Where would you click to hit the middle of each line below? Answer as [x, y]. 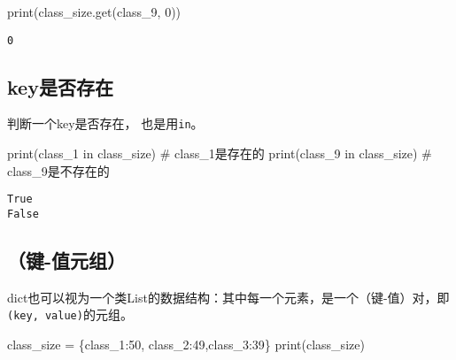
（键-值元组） [67, 260]
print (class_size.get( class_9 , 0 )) [94, 11]
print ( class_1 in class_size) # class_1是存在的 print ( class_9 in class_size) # [220, 153]
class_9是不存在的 [58, 170]
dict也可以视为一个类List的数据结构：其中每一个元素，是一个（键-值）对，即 [228, 297]
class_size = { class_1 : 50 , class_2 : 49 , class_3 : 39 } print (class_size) [186, 345]
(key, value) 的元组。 [70, 314]
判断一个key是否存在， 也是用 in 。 [105, 123]
